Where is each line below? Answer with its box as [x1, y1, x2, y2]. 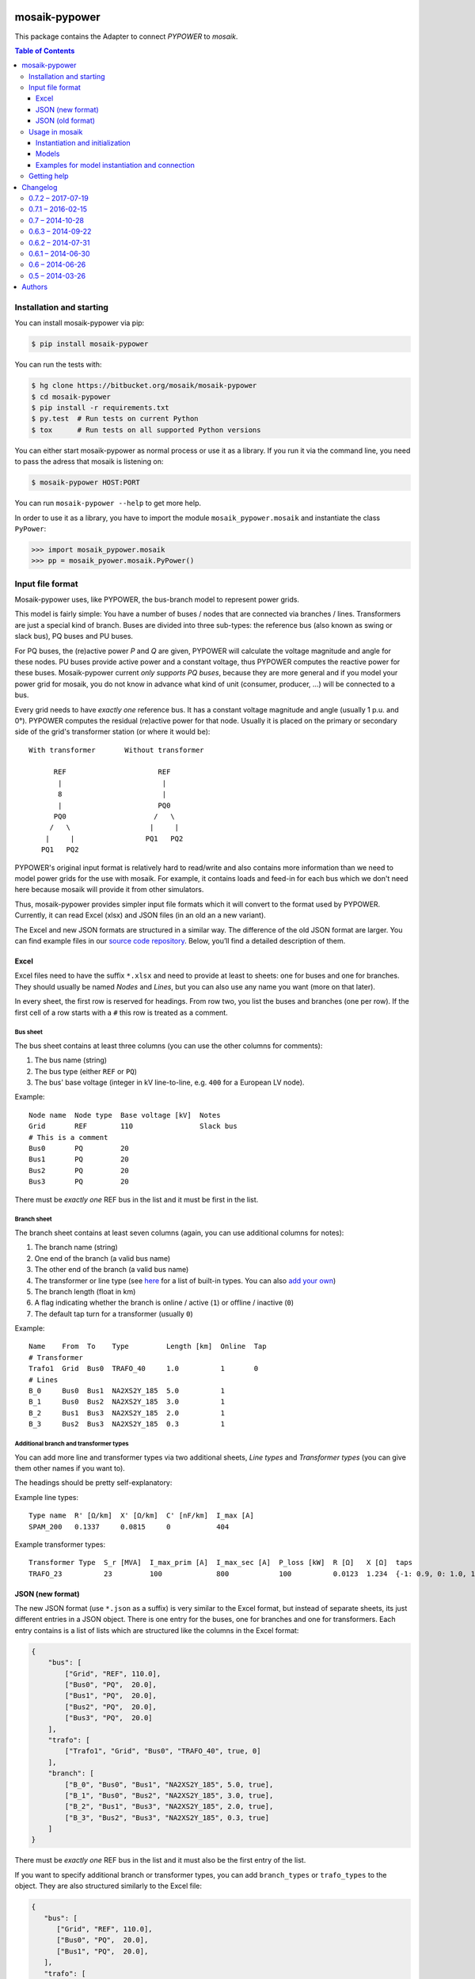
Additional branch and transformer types [14, 1439, 130, 1448]
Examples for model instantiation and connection [36, 160, 196, 169]
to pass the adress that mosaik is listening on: [14, 457, 164, 466]
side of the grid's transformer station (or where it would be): [14, 727, 211, 736]
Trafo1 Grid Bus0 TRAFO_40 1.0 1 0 [28, 1364, 259, 1373]
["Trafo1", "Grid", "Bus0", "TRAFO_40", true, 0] [64, 1746, 261, 1756]
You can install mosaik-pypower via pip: [14, 318, 145, 328]
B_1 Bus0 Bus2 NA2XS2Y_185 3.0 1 [28, 1397, 226, 1407]
